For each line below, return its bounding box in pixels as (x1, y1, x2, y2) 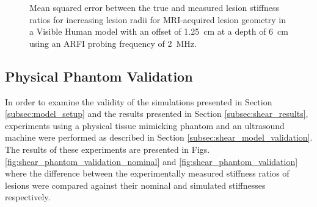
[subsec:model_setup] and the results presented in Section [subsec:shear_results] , (5, 107, 308, 120)
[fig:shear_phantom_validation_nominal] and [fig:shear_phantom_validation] (5, 155, 298, 167)
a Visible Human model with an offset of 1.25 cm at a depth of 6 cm (29, 25, 289, 38)
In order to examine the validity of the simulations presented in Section (5, 95, 272, 108)
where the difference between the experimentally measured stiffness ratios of (5, 167, 290, 180)
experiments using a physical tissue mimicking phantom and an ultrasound (5, 119, 285, 132)
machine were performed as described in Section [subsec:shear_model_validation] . (5, 131, 313, 144)
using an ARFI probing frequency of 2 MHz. (29, 37, 197, 49)
